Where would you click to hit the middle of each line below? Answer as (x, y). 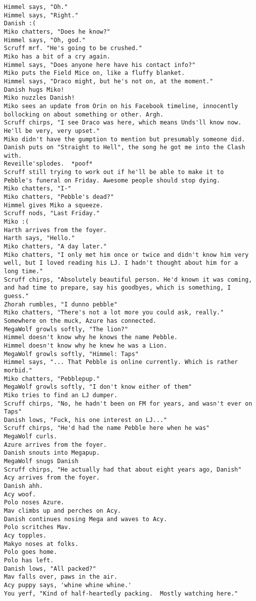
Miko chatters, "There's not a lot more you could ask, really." (114, 313)
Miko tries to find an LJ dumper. (61, 395)
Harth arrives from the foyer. (55, 230)
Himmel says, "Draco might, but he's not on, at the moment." (109, 81)
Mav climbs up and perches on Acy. (63, 511)
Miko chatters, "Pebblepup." (52, 379)
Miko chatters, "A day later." (55, 247)
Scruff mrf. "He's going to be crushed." (73, 48)
